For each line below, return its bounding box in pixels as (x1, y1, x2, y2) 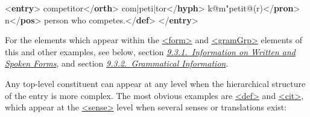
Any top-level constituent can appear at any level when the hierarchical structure (5, 77, 306, 89)
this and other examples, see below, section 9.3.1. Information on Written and (5, 45, 296, 58)
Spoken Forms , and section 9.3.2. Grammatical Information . (5, 57, 229, 70)
